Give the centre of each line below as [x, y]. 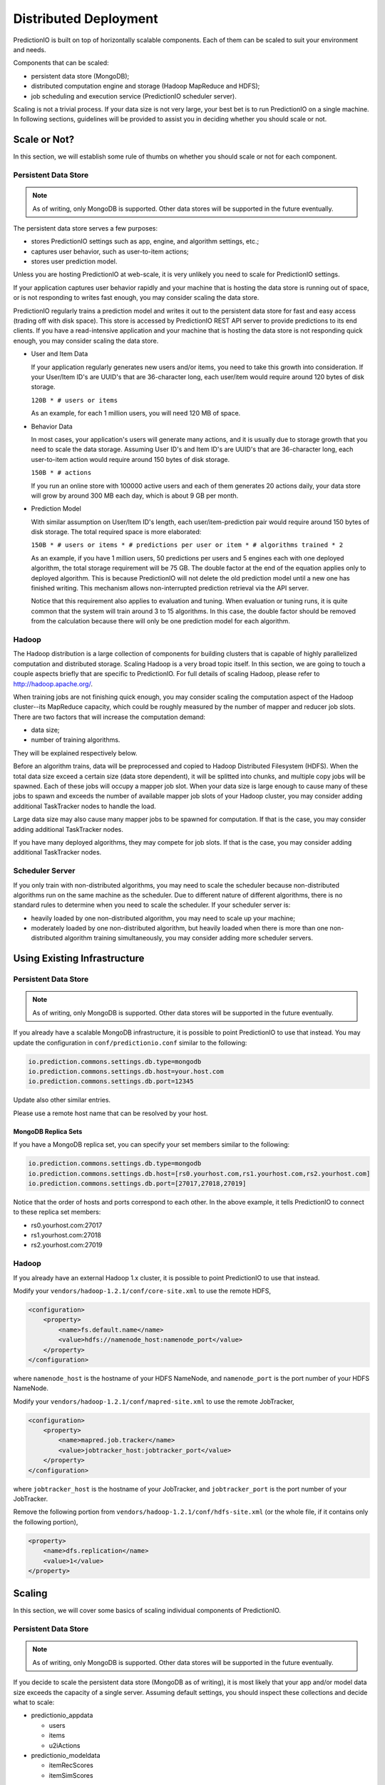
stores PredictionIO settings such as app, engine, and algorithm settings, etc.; [145, 241]
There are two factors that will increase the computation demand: [109, 717]
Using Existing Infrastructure [79, 959]
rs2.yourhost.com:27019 [67, 1245]
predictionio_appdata [62, 1715]
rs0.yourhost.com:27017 [67, 1225]
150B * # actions [61, 473]
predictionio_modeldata [66, 1755]
